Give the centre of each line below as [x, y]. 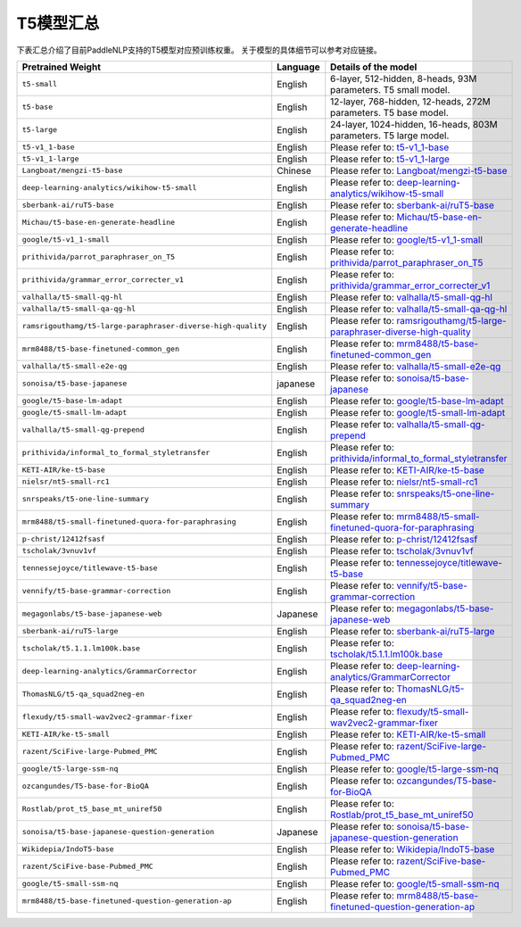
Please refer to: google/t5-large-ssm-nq [414, 769]
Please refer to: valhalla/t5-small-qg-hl [411, 297]
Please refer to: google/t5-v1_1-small [407, 239]
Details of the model [374, 67]
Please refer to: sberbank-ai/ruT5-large [413, 631]
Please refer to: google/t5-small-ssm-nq [415, 883]
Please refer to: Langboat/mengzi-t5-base [419, 170]
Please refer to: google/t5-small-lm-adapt [418, 412]
